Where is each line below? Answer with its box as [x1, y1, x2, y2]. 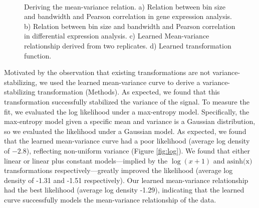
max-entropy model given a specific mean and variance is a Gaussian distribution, [4, 116, 255, 126]
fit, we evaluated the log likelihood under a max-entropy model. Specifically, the [4, 106, 249, 116]
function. [24, 50, 52, 60]
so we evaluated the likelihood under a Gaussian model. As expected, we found [4, 125, 246, 136]
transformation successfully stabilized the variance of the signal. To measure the [4, 96, 249, 106]
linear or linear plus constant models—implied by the [4, 155, 168, 165]
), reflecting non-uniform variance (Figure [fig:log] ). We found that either [26, 145, 250, 155]
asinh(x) [227, 157, 252, 165]
